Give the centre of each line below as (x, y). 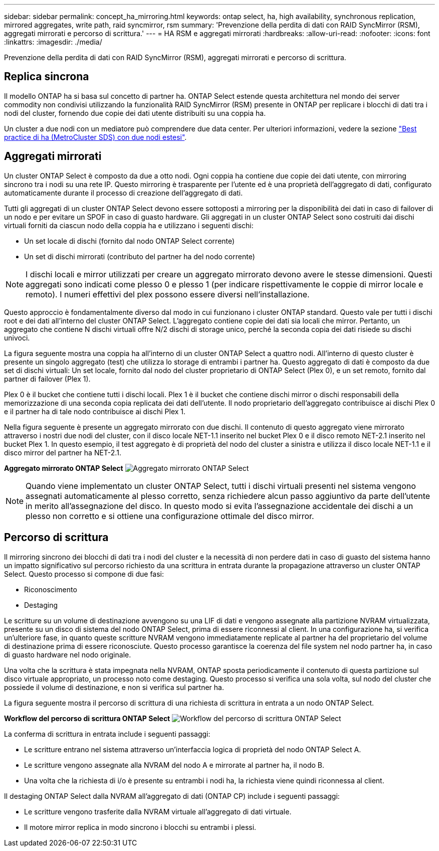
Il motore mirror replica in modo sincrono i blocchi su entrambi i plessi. (140, 827)
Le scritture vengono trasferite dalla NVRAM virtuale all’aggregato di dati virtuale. (158, 811)
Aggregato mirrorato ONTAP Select (64, 468)
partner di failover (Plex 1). (47, 379)
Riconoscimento (51, 589)
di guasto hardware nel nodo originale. (68, 654)
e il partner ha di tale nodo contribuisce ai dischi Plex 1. (95, 411)
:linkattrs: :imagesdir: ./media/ (53, 42)
